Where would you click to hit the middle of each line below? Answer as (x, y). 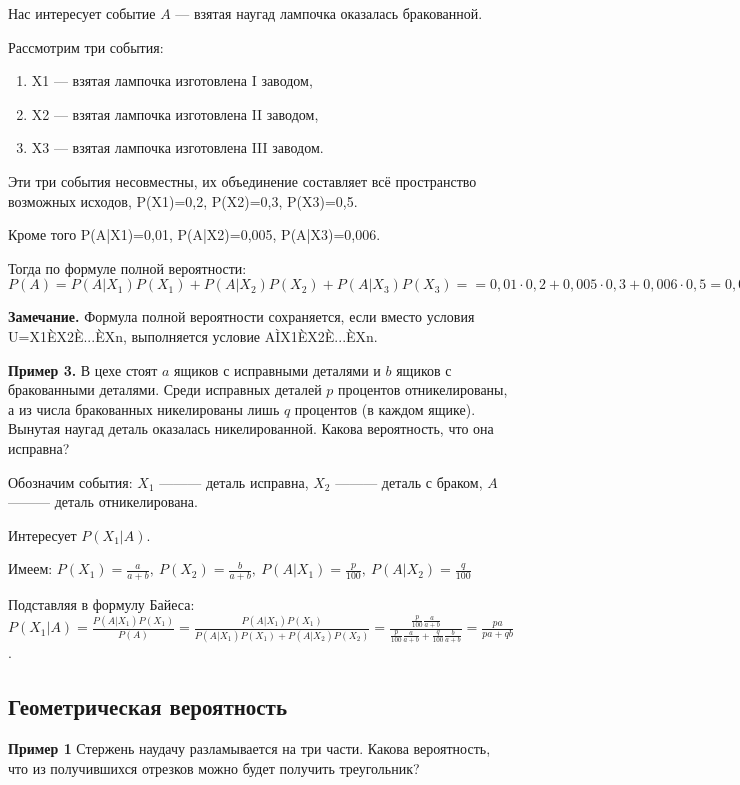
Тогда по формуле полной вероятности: (127, 267)
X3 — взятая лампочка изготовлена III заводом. (177, 147)
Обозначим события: (70, 481)
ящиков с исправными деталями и (277, 369)
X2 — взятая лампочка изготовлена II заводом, (175, 113)
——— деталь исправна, (234, 481)
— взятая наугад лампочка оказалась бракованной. (329, 13)
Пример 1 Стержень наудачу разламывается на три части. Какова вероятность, (249, 747)
